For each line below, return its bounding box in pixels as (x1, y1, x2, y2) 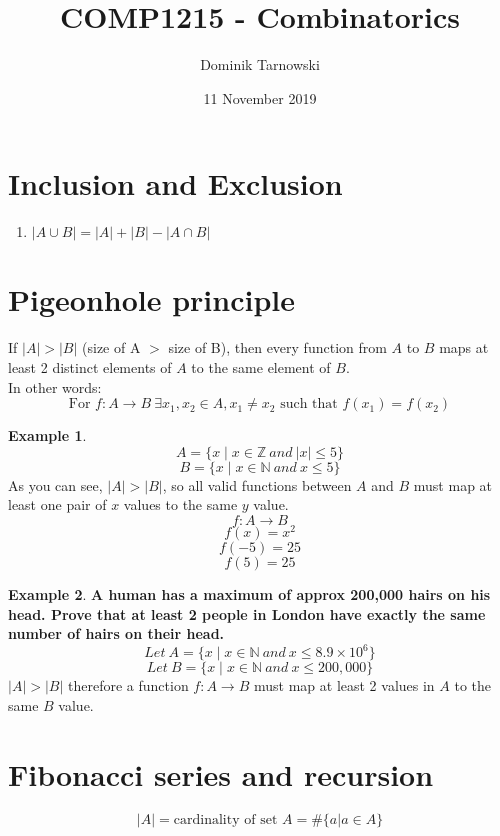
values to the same (123, 494, 238, 515)
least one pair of (8, 494, 107, 515)
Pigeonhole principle (8, 279, 296, 320)
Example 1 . (8, 425, 87, 446)
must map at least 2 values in (253, 675, 435, 696)
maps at (439, 337, 489, 358)
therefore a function (68, 675, 189, 696)
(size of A (82, 337, 141, 358)
